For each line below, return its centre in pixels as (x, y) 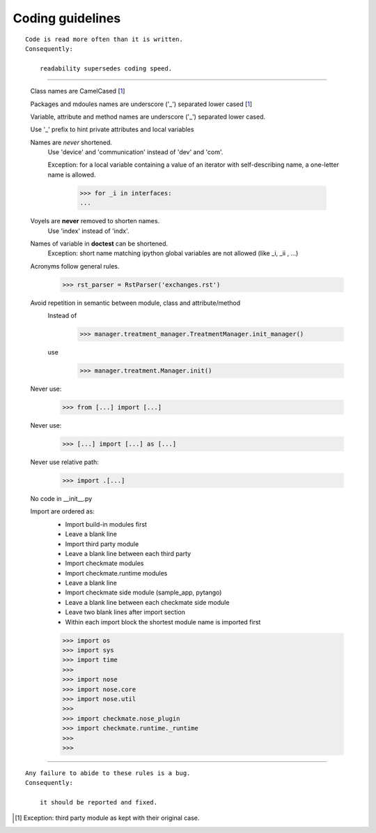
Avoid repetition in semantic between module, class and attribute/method (135, 303)
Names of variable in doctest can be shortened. (99, 243)
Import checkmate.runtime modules (116, 573)
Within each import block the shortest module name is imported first (163, 622)
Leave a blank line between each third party (128, 553)
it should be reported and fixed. (99, 803)
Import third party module (102, 543)
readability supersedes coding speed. (106, 68)
